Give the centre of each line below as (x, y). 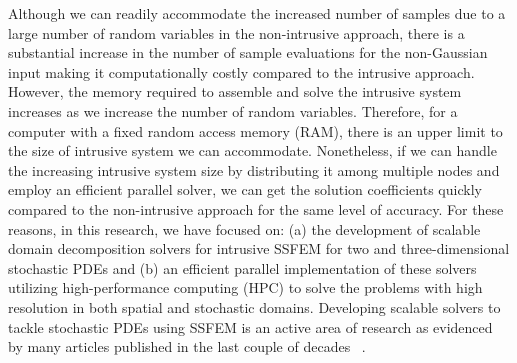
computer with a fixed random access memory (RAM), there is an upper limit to (255, 130)
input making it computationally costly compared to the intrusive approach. (241, 71)
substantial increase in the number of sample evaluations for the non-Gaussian (248, 52)
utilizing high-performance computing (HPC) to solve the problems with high (245, 287)
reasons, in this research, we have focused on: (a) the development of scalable (244, 228)
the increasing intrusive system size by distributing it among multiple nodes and (254, 169)
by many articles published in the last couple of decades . (187, 346)
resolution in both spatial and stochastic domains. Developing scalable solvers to (254, 306)
